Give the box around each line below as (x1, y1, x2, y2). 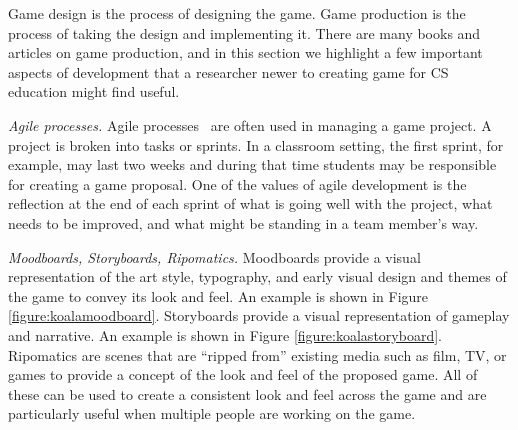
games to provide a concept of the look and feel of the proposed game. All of (8, 364, 478, 385)
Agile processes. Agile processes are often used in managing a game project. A (8, 114, 492, 135)
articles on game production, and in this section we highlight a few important (8, 42, 483, 63)
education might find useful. (8, 81, 180, 102)
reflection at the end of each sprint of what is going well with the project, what (8, 193, 493, 214)
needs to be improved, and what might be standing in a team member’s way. (8, 212, 479, 233)
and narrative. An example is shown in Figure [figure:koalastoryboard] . (8, 324, 442, 345)
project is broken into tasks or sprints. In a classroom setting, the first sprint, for (8, 134, 504, 155)
